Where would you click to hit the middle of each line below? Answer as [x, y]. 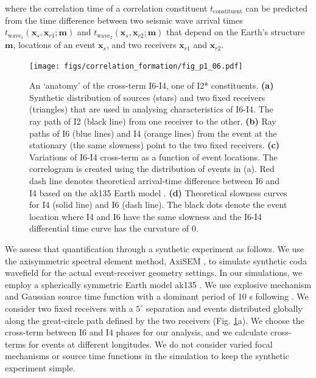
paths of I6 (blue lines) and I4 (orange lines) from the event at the [153, 133]
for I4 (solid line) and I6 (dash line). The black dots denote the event [158, 204]
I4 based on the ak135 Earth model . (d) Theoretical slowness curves [158, 192]
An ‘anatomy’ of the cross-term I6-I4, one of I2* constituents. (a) [152, 85]
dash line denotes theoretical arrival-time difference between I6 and [154, 181]
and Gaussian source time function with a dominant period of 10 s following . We [157, 296]
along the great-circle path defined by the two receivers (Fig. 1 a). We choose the [155, 320]
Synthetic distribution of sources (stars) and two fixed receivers [147, 97]
